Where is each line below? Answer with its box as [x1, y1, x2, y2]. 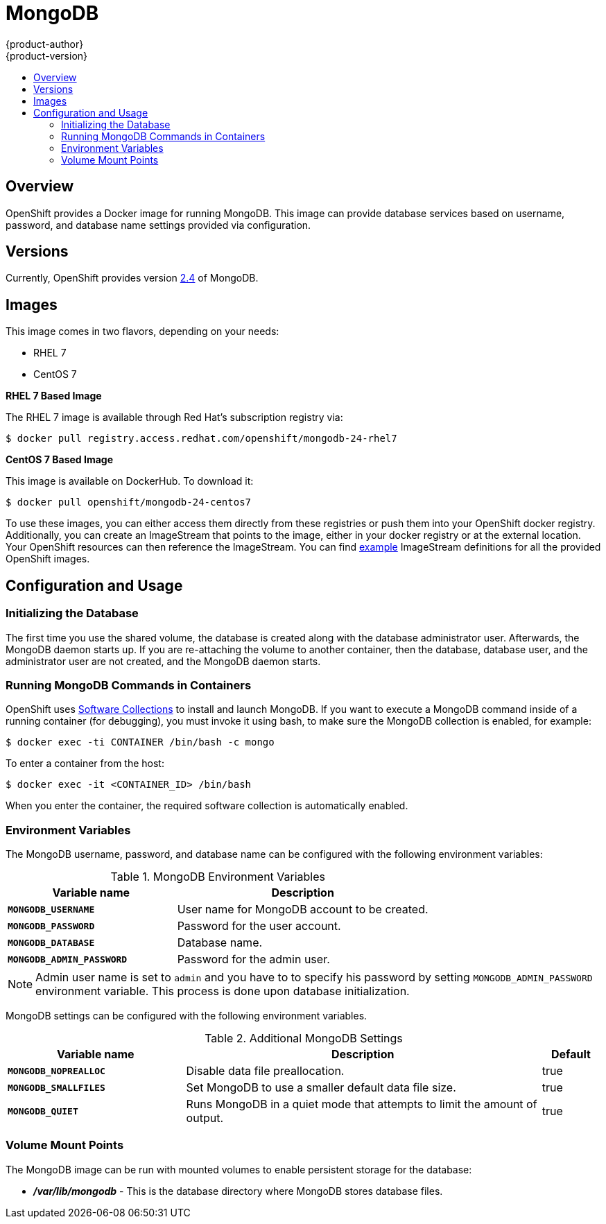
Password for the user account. [177, 919, 341, 933]
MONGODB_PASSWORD [8, 920, 95, 931]
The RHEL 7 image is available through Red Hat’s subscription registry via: [6, 411, 343, 424]
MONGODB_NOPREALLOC [8, 1065, 105, 1076]
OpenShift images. [6, 553, 90, 565]
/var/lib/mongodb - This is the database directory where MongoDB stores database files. [33, 1184, 443, 1197]
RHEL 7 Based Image [6, 390, 102, 402]
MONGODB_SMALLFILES [8, 1082, 105, 1093]
